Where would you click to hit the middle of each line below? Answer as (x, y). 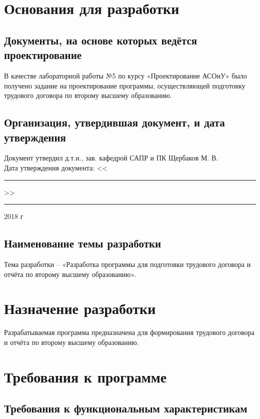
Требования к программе (85, 376)
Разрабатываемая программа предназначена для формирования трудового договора (129, 332)
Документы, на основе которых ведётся (101, 40)
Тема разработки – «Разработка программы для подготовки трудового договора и (127, 264)
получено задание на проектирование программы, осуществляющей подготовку (125, 85)
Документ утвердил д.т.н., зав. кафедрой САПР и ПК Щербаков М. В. (111, 158)
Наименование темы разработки (83, 243)
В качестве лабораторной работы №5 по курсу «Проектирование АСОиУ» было (125, 75)
